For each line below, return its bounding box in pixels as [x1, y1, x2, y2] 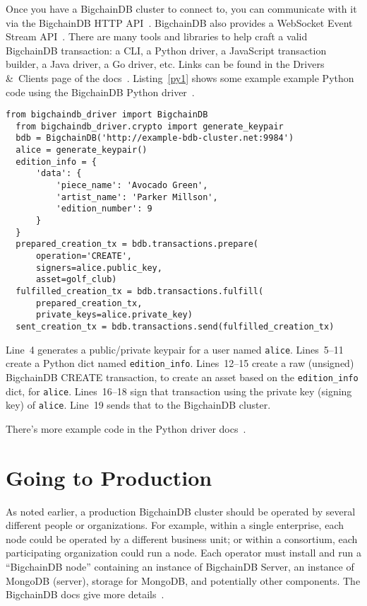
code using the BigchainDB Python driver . [6, 84, 195, 99]
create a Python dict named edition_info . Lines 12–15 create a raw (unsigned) [6, 356, 354, 371]
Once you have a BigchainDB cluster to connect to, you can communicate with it [6, 1, 357, 16]
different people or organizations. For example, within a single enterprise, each [6, 518, 344, 532]
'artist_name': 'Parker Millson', [56, 192, 218, 202]
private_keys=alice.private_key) [35, 310, 193, 320]
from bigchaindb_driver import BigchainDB [6, 110, 208, 120]
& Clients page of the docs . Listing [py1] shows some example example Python [6, 70, 354, 85]
